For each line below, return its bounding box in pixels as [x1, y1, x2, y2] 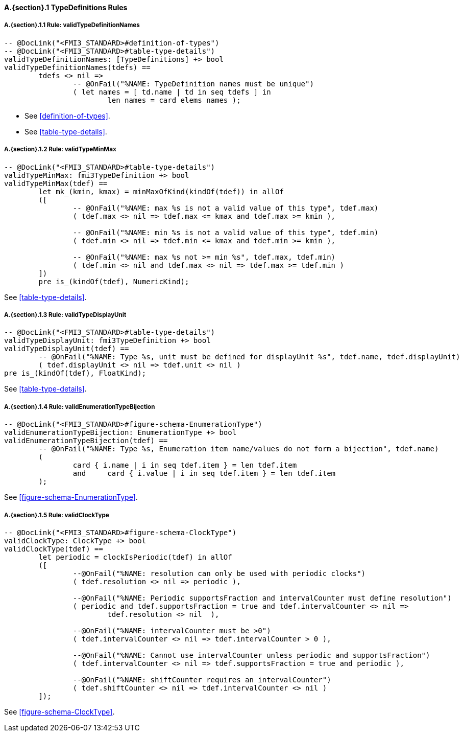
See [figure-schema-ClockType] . [4, 707, 115, 716]
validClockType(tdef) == [4, 544, 103, 553]
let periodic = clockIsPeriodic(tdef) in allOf [38, 553, 232, 561]
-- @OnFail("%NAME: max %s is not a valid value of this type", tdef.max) [72, 203, 379, 212]
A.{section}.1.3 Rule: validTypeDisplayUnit [4, 311, 127, 318]
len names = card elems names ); [107, 96, 241, 104]
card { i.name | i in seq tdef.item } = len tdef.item [72, 461, 297, 470]
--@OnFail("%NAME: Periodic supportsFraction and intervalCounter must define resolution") [72, 593, 452, 602]
